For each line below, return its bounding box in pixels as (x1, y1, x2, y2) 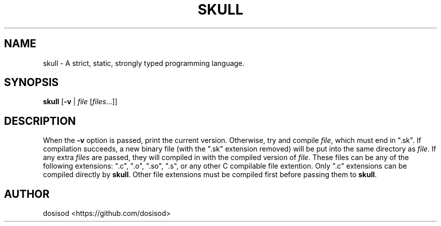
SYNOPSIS (4, 76, 59, 89)
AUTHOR (4, 187, 50, 200)
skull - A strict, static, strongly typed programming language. (43, 58, 245, 67)
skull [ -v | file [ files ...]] (43, 97, 118, 106)
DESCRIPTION (4, 114, 76, 127)
